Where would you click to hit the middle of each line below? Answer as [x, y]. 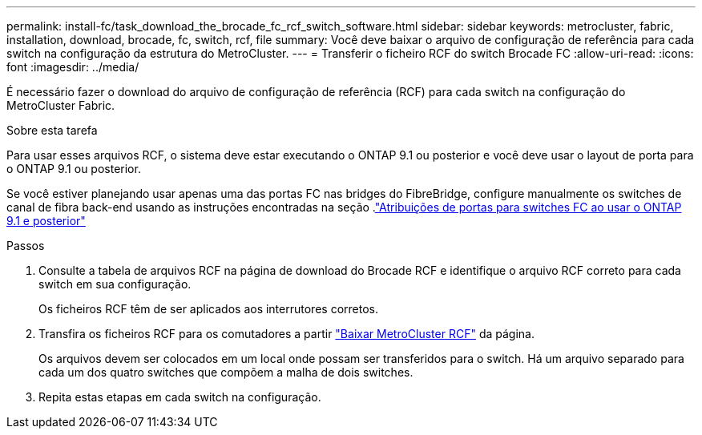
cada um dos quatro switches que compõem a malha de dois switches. [226, 372]
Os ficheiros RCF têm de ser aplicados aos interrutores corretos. [208, 309]
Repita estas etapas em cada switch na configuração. [180, 397]
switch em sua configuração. [115, 284]
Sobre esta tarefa [52, 130]
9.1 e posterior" [46, 221]
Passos [26, 246]
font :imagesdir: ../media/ [73, 67]
